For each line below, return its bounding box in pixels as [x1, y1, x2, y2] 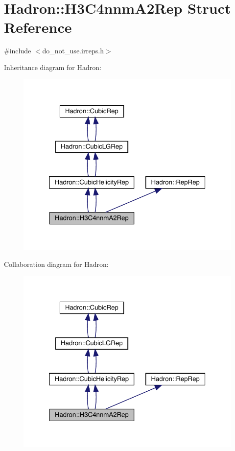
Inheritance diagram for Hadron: [4, 62, 101, 72]
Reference [4, 17, 72, 37]
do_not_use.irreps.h [42, 46, 104, 56]
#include [4, 46, 31, 56]
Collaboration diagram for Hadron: [4, 259, 109, 269]
